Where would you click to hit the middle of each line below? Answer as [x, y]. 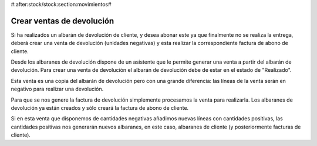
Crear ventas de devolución [63, 21]
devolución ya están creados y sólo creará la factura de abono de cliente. [100, 108]
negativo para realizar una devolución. [57, 89]
